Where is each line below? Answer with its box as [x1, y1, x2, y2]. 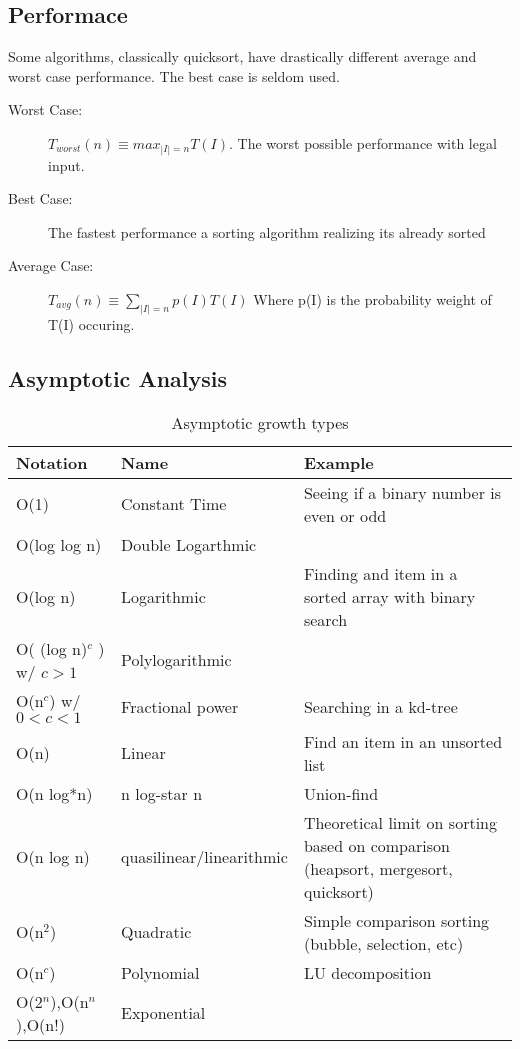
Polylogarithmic [121, 648, 232, 672]
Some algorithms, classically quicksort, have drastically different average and [8, 46, 477, 67]
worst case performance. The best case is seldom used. [8, 65, 340, 86]
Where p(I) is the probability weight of [253, 288, 492, 309]
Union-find [303, 781, 379, 805]
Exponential [121, 1001, 206, 1025]
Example [303, 450, 374, 474]
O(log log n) [16, 532, 102, 556]
